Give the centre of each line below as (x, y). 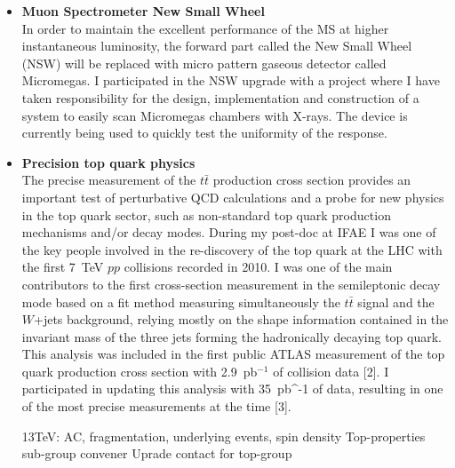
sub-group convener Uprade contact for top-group (157, 453)
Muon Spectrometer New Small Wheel (143, 11)
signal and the (396, 301)
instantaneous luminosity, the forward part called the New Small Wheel (217, 46)
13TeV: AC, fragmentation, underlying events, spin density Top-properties (224, 436)
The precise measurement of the (109, 180)
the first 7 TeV (63, 267)
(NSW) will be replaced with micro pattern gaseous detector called (204, 63)
